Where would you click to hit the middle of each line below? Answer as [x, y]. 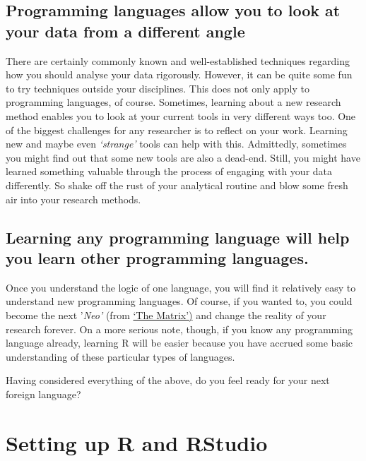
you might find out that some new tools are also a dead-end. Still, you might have [183, 157]
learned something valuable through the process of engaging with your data [169, 171]
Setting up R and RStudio [137, 442]
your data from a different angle [125, 31]
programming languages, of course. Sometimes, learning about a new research [173, 102]
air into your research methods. [73, 199]
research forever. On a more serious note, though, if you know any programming [179, 329]
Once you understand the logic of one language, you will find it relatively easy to [181, 287]
